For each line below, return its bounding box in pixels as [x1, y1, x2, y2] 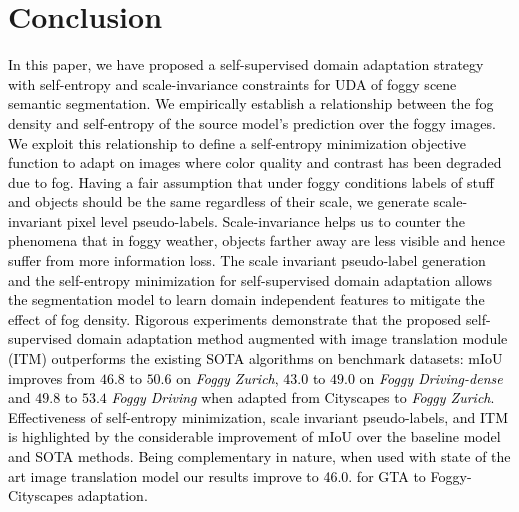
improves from [8, 367, 96, 388]
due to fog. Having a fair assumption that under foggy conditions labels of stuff [8, 171, 494, 192]
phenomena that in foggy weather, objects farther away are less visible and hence [8, 230, 506, 251]
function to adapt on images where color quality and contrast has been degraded [8, 152, 502, 173]
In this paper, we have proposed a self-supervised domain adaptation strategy [8, 54, 484, 75]
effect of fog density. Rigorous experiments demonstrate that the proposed [8, 308, 462, 329]
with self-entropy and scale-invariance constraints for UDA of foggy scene [8, 73, 457, 94]
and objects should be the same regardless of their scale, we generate [8, 191, 429, 212]
